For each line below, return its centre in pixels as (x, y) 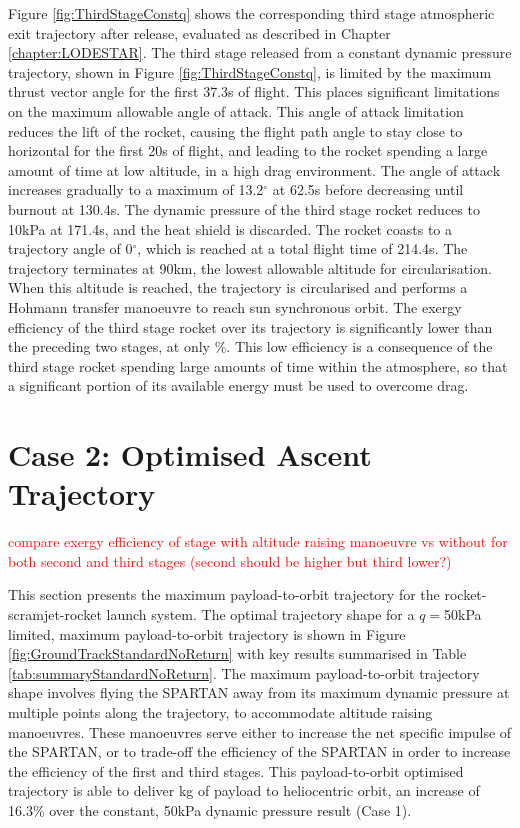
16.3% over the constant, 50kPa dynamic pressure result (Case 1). (210, 809)
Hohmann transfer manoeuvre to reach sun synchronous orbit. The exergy (235, 306)
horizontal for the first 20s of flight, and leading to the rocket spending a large (248, 150)
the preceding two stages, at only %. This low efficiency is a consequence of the (250, 346)
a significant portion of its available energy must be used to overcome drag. (238, 385)
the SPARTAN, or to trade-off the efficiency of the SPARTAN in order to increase (259, 751)
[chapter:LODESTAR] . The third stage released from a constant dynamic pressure (260, 52)
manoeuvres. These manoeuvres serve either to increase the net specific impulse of (260, 731)
